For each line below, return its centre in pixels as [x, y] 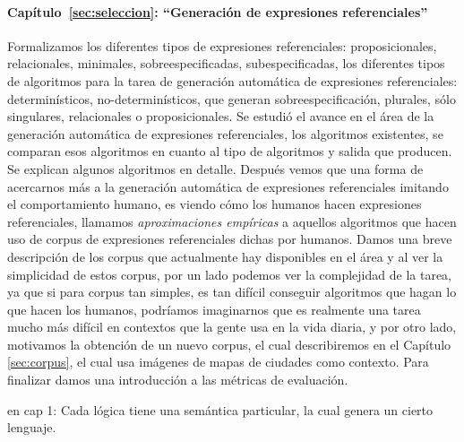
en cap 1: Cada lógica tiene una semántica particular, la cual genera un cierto [220, 409]
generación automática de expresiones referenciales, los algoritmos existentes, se [225, 133]
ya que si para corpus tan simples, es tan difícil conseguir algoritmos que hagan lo [232, 292]
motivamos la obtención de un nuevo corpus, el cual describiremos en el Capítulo [229, 344]
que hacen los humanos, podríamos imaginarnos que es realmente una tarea [214, 309]
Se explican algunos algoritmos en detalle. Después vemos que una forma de [215, 168]
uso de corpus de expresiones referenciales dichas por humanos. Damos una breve [230, 239]
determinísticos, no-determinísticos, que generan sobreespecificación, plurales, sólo [232, 98]
